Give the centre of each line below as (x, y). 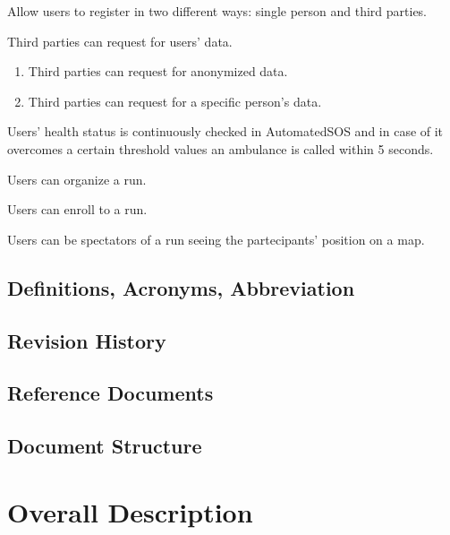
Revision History (87, 340)
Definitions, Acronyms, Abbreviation (181, 287)
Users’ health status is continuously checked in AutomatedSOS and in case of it (225, 131)
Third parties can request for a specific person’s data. (175, 101)
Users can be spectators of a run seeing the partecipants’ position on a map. (216, 239)
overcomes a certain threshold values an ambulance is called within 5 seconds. (221, 148)
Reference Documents (110, 393)
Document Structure (105, 446)
